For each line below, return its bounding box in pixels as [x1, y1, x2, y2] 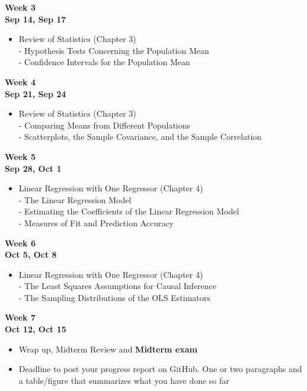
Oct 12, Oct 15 [5, 323, 66, 335]
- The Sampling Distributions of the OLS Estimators [18, 291, 210, 303]
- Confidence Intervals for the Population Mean [18, 56, 190, 68]
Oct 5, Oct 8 [5, 248, 57, 261]
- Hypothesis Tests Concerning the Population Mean [18, 44, 209, 56]
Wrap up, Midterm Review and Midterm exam [18, 342, 197, 355]
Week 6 [5, 236, 36, 249]
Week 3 [5, 1, 36, 13]
